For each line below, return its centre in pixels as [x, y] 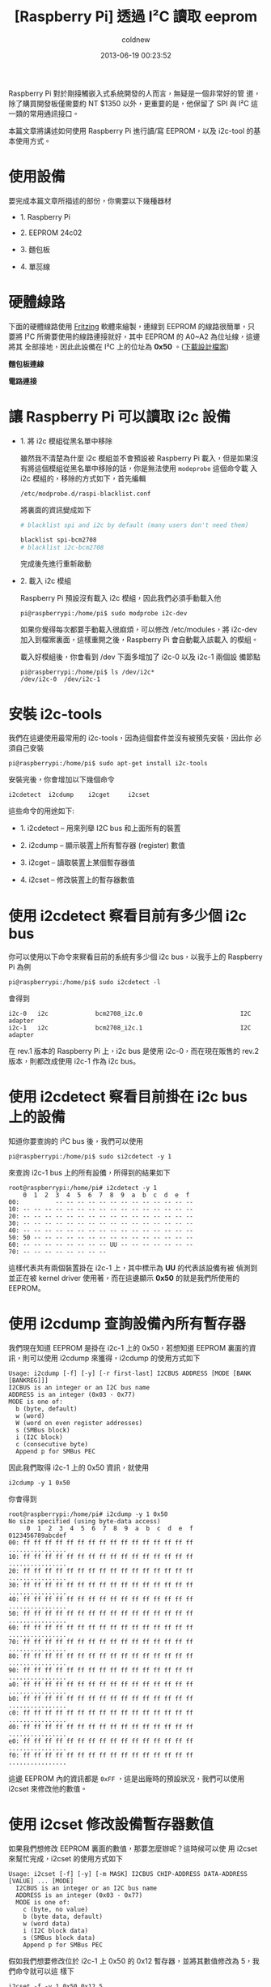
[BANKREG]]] [28, 1381]
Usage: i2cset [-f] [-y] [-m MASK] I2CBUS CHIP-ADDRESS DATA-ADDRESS [128, 1874]
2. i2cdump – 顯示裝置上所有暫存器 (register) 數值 [103, 846]
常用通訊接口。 [54, 113]
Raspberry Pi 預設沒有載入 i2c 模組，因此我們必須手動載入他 [121, 598]
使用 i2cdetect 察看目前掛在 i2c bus [128, 1097]
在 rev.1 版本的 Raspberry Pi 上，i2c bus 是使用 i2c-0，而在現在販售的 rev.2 [133, 1051]
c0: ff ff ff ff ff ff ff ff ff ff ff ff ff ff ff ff [101, 1713]
